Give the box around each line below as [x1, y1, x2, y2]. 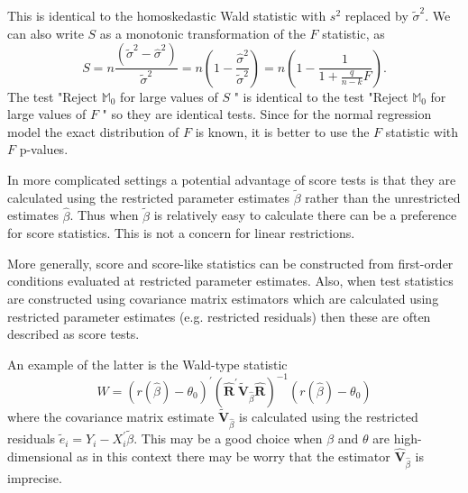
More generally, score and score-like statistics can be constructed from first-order [7, 253, 454, 272]
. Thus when [69, 205, 139, 224]
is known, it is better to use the [195, 122, 370, 141]
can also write [7, 23, 84, 42]
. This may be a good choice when [133, 429, 323, 448]
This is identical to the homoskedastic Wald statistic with [7, 6, 326, 24]
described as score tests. [7, 324, 140, 343]
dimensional [7, 446, 73, 465]
